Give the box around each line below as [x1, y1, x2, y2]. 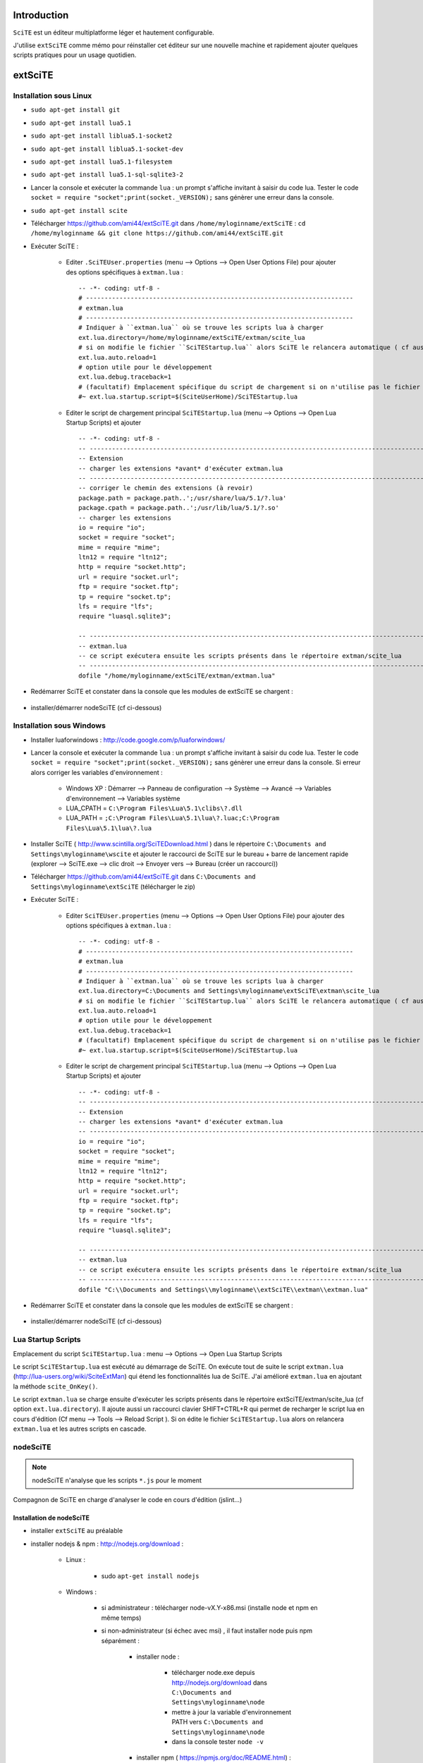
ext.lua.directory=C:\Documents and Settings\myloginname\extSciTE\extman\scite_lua [78, 987, 380, 995]
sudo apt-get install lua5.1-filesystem [30, 158, 173, 166]
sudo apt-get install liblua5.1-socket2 [30, 132, 173, 140]
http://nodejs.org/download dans [171, 1678, 268, 1687]
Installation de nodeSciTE [13, 1513, 90, 1522]
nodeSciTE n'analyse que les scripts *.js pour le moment [32, 1476, 202, 1484]
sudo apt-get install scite [30, 207, 128, 214]
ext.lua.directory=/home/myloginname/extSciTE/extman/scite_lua [78, 334, 306, 341]
